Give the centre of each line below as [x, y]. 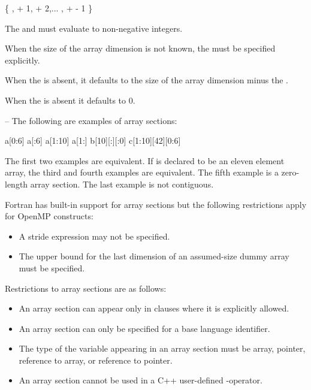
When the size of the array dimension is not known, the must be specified [140, 48]
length [16, 184]
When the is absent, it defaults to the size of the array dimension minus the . [147, 80]
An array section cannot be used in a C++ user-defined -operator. [141, 380]
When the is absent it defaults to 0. [70, 100]
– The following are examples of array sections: [91, 120]
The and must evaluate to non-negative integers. [94, 28]
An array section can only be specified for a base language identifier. [144, 328]
